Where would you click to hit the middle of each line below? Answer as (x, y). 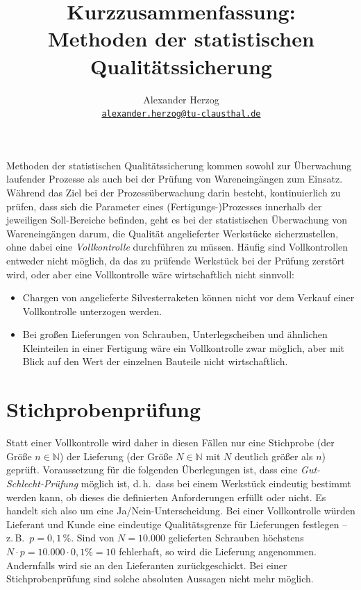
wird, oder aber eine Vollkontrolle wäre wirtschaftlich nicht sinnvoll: (150, 274)
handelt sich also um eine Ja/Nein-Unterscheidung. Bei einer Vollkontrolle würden (181, 511)
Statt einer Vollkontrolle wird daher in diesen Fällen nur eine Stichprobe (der (170, 442)
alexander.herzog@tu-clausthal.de (181, 114)
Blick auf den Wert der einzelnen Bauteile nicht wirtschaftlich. (155, 361)
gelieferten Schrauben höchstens (236, 538)
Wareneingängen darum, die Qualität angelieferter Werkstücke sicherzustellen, (173, 233)
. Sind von (93, 538)
